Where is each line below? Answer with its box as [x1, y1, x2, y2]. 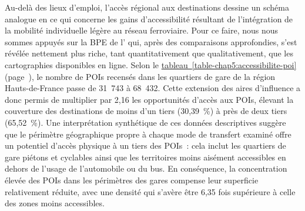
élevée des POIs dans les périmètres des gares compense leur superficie [5, 173, 259, 186]
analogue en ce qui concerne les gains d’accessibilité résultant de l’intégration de [5, 12, 293, 25]
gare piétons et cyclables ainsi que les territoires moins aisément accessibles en [5, 150, 286, 163]
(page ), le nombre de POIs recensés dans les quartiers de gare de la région [5, 70, 276, 82]
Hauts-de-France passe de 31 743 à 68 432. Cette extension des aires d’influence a [5, 82, 301, 94]
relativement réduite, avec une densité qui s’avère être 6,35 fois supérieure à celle [5, 185, 296, 197]
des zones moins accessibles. [5, 197, 105, 209]
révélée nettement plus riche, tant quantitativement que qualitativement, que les [5, 47, 293, 59]
